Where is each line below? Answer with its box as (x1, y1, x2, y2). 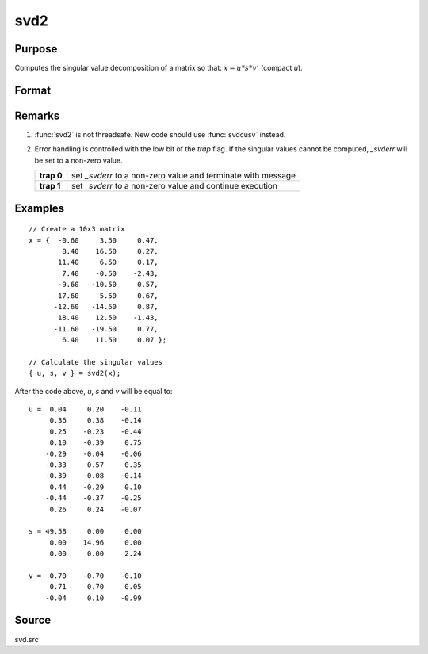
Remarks (14, 109, 60, 122)
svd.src (14, 634, 40, 644)
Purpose (14, 42, 58, 55)
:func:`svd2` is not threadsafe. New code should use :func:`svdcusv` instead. (34, 129, 286, 139)
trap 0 (39, 170, 63, 182)
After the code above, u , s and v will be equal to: (14, 386, 173, 396)
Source (14, 614, 52, 627)
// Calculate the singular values (29, 358, 162, 366)
